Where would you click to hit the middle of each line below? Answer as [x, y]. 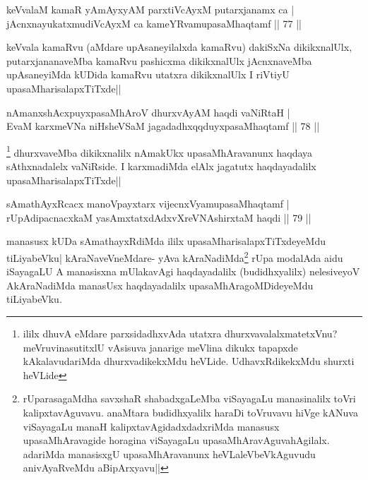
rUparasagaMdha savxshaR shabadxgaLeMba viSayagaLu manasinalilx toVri [189, 398]
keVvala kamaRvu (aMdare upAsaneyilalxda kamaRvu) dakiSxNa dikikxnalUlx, [179, 47]
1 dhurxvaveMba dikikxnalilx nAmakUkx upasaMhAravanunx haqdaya [160, 151]
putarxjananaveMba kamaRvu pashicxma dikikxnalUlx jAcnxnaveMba [159, 60]
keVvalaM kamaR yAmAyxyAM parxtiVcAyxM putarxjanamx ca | [150, 9]
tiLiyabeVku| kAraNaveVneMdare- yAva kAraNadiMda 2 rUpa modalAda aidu [175, 256]
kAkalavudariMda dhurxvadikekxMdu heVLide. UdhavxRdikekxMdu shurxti [189, 361]
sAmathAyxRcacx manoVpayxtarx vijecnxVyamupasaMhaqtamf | [148, 204]
